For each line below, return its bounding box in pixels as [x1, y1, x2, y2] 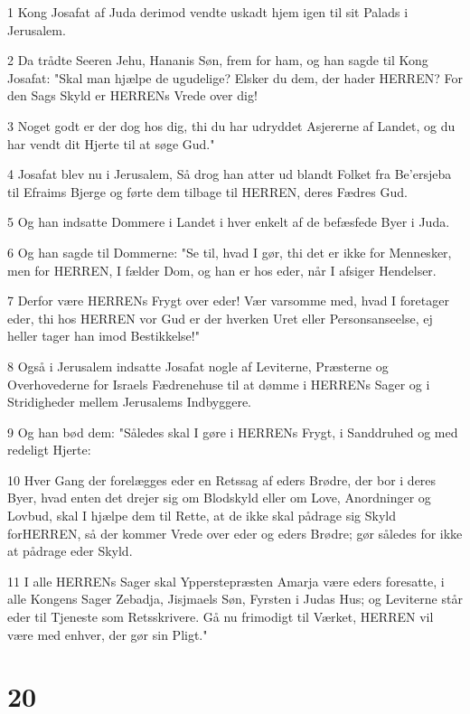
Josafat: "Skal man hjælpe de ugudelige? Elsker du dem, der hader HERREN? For [7, 68, 463, 87]
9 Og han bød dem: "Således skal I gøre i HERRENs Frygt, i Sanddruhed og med [7, 422, 458, 441]
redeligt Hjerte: [7, 440, 91, 459]
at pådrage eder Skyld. [7, 541, 133, 560]
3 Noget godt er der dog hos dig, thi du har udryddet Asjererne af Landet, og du [7, 116, 456, 135]
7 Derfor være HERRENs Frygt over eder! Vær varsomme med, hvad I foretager [7, 291, 449, 310]
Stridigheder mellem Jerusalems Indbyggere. [7, 392, 252, 411]
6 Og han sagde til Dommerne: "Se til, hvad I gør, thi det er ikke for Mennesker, [7, 242, 452, 261]
